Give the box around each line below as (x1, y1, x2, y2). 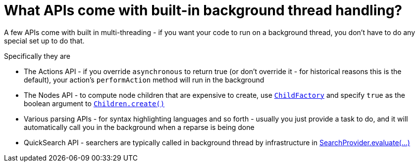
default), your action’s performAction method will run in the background (24, 75, 264, 84)
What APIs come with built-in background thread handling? (4, 2, 403, 19)
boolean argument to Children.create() (24, 99, 165, 108)
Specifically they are (4, 51, 70, 60)
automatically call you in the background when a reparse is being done (24, 123, 255, 131)
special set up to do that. (4, 36, 85, 45)
